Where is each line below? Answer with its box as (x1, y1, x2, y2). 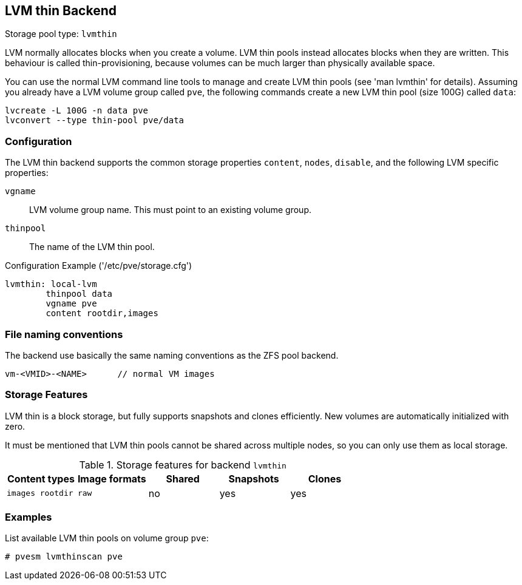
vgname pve (46, 299, 97, 309)
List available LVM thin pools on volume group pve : (5, 533, 209, 544)
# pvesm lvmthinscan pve (5, 552, 123, 562)
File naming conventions (5, 328, 123, 340)
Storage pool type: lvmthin (5, 29, 117, 39)
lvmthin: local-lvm (5, 279, 97, 289)
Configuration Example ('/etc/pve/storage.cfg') (5, 260, 192, 271)
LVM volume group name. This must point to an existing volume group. (29, 205, 312, 215)
